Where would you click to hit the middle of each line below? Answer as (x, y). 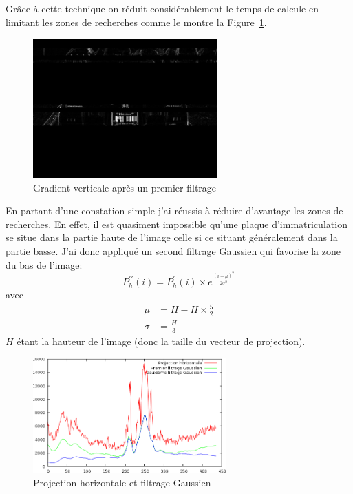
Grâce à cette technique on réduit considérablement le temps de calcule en (162, 8)
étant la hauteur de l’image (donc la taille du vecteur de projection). (161, 341)
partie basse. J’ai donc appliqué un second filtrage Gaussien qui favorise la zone (173, 251)
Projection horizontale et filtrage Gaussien (122, 482)
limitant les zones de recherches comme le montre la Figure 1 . (136, 22)
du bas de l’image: (44, 264)
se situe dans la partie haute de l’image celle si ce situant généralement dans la (172, 237)
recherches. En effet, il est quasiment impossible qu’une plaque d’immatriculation (176, 224)
